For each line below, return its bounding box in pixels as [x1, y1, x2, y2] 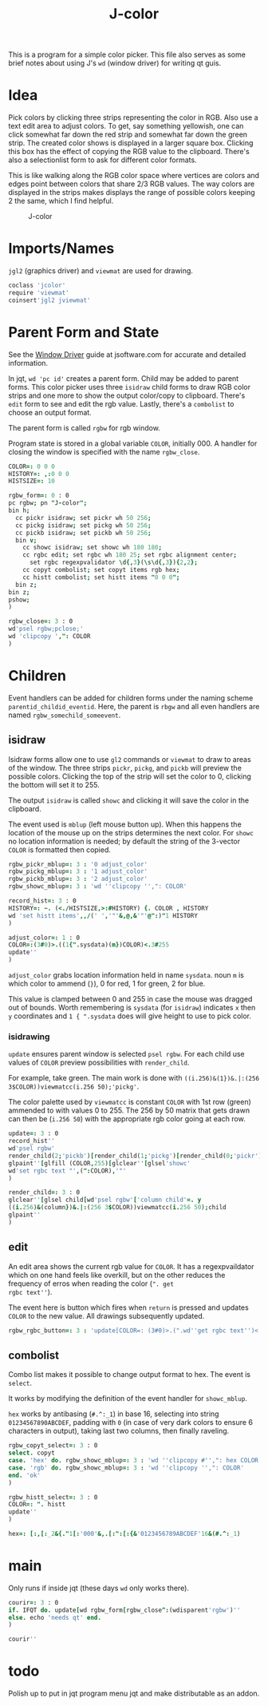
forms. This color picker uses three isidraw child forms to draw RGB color [8, 382, 251, 391]
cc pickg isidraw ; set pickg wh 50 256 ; [15, 521, 152, 530]
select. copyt [8, 1449, 56, 1458]
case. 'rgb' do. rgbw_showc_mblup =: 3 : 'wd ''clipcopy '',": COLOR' [8, 1463, 245, 1472]
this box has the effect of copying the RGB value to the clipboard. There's [8, 147, 250, 157]
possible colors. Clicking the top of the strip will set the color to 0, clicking [8, 772, 251, 781]
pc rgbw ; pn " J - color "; [8, 499, 88, 507]
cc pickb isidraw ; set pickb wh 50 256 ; [15, 529, 152, 537]
